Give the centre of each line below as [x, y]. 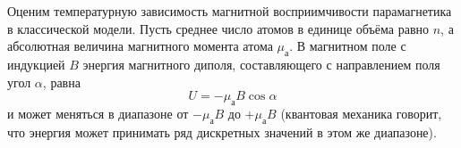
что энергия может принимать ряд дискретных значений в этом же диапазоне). [222, 132]
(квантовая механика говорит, [361, 113]
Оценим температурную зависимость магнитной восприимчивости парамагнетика [230, 11]
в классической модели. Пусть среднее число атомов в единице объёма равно [218, 28]
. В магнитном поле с [348, 46]
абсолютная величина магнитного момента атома [140, 46]
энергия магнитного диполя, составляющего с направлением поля [261, 64]
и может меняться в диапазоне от [98, 113]
